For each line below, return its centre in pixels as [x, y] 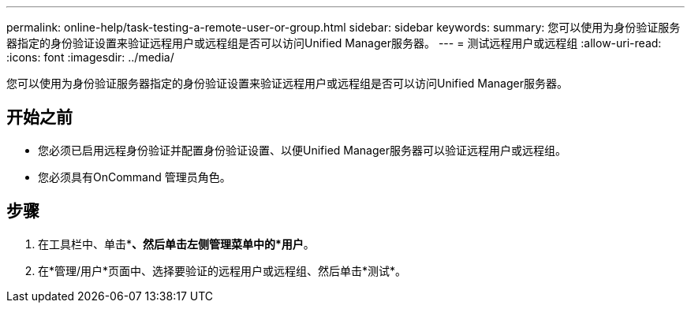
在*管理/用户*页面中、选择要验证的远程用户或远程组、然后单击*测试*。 [222, 270]
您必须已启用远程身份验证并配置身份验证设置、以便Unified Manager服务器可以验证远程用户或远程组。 [302, 150]
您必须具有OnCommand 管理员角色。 [134, 177]
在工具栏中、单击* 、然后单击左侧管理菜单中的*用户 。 [176, 244]
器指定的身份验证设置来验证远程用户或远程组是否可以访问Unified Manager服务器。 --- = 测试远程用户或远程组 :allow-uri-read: [334, 43]
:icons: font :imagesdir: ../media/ [90, 57]
